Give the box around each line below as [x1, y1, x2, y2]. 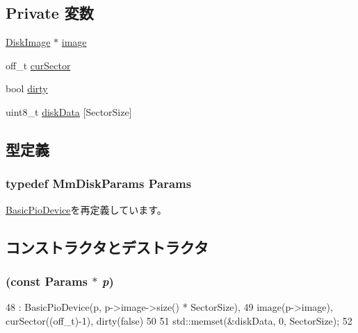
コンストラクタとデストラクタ [6, 236, 209, 257]
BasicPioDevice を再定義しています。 [6, 202, 167, 216]
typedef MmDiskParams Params [6, 175, 192, 192]
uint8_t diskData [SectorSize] [6, 104, 132, 119]
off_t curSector [6, 58, 71, 72]
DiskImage [6, 35, 51, 49]
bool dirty [6, 81, 48, 96]
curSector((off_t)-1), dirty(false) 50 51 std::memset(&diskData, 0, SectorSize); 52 [6, 313, 352, 327]
